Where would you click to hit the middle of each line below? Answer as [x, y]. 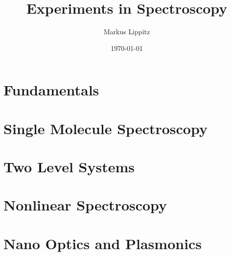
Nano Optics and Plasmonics [103, 243]
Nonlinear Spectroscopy [85, 205]
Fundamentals [51, 90]
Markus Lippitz [127, 32]
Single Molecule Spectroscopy [105, 128]
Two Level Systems [69, 167]
